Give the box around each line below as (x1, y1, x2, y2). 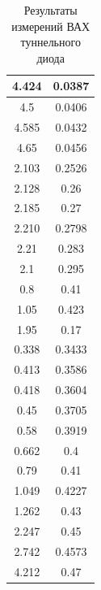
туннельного (20, 33, 81, 50)
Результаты (23, 2, 78, 18)
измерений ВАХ (11, 17, 90, 34)
